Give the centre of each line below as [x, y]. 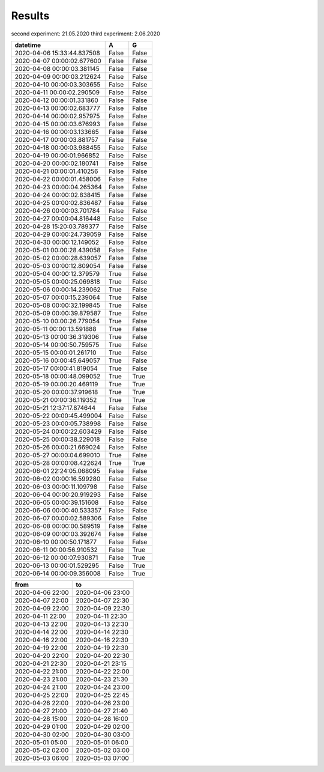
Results [30, 16]
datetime [28, 45]
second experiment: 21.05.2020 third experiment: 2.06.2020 [85, 34]
